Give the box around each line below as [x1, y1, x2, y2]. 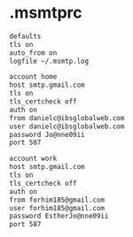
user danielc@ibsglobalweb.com [9, 122, 125, 131]
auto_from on [9, 48, 58, 57]
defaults [9, 32, 42, 41]
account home [9, 73, 58, 81]
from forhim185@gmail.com [9, 195, 105, 204]
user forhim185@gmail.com [9, 203, 105, 212]
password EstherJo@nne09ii [9, 211, 109, 221]
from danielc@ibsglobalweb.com [9, 113, 125, 122]
